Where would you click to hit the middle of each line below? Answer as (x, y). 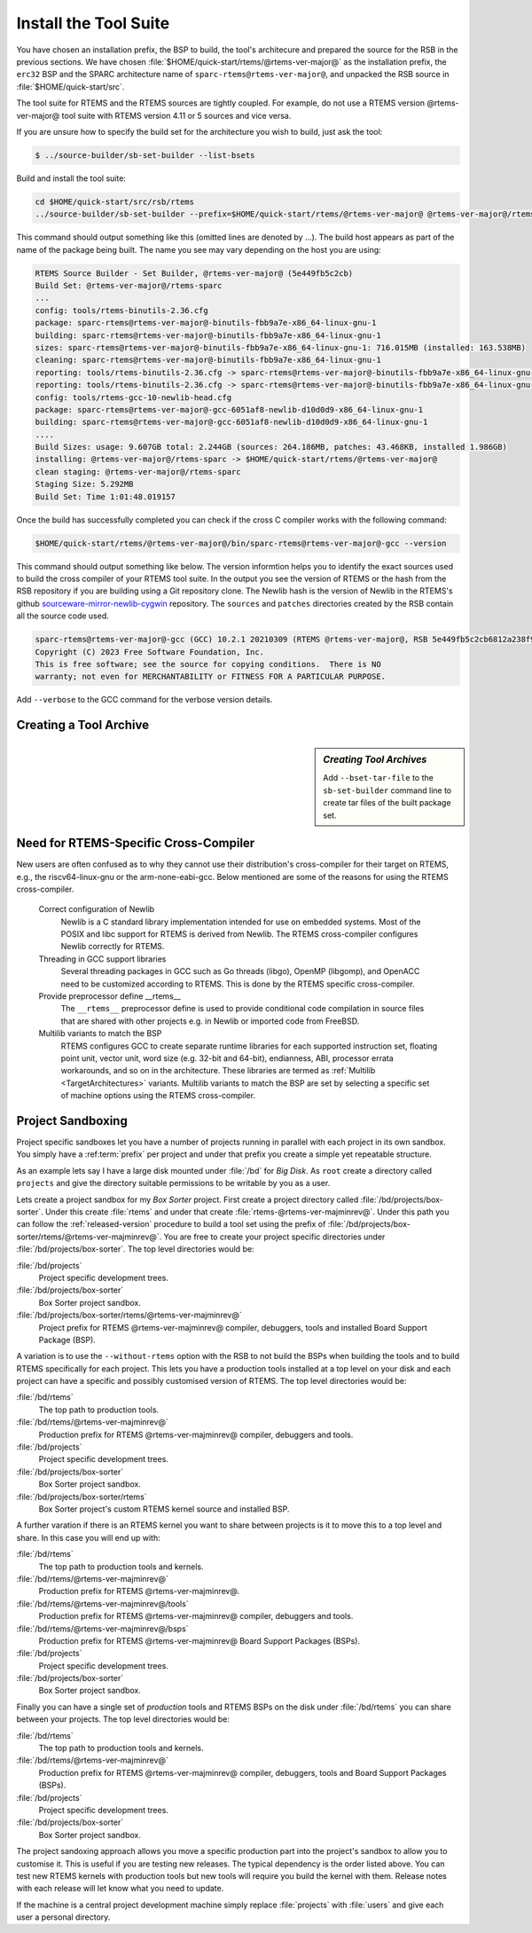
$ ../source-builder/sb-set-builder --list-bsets (145, 155)
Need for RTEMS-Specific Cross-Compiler (136, 843)
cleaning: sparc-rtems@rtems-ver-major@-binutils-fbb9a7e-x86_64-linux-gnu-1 (208, 360)
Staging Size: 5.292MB (84, 484)
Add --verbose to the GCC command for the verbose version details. (145, 700)
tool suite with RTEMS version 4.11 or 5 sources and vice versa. (176, 115)
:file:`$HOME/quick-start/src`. (70, 86)
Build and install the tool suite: (71, 178)
